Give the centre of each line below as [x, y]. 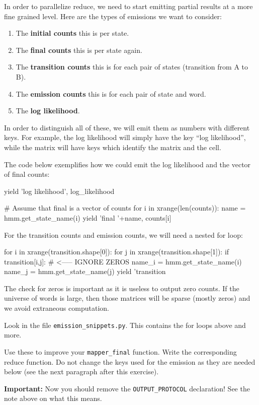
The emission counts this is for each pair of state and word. [111, 93]
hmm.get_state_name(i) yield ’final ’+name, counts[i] [88, 217]
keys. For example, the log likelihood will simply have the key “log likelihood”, [125, 137]
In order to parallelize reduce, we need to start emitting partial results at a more [128, 6]
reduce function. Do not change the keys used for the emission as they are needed [130, 361]
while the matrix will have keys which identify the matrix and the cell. [113, 147]
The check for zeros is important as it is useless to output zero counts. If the [122, 288]
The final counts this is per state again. [79, 50]
